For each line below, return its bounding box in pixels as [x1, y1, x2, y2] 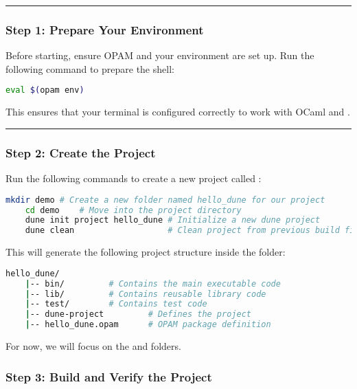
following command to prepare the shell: [5, 61, 174, 76]
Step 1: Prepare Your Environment [5, 21, 204, 38]
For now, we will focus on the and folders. [5, 339, 181, 353]
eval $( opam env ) [5, 85, 84, 96]
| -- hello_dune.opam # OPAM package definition [25, 320, 271, 330]
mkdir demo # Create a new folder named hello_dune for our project [5, 194, 325, 205]
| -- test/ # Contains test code [25, 299, 207, 309]
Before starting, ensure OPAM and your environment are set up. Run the [5, 48, 314, 63]
